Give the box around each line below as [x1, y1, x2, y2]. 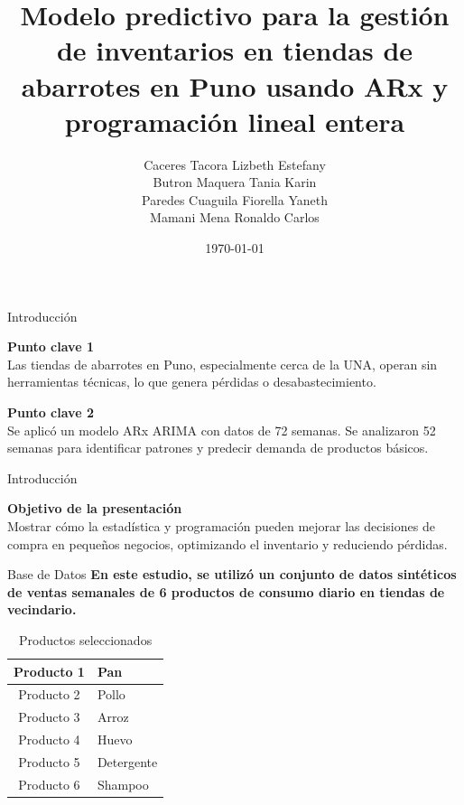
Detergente [97, 752, 158, 771]
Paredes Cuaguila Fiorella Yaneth [142, 190, 328, 209]
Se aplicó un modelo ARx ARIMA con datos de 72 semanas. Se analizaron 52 [7, 420, 436, 439]
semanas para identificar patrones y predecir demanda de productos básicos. [7, 438, 429, 457]
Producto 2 [18, 685, 80, 704]
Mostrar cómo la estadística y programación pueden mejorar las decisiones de [7, 517, 435, 535]
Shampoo [97, 774, 149, 793]
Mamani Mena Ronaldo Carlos [150, 208, 320, 227]
